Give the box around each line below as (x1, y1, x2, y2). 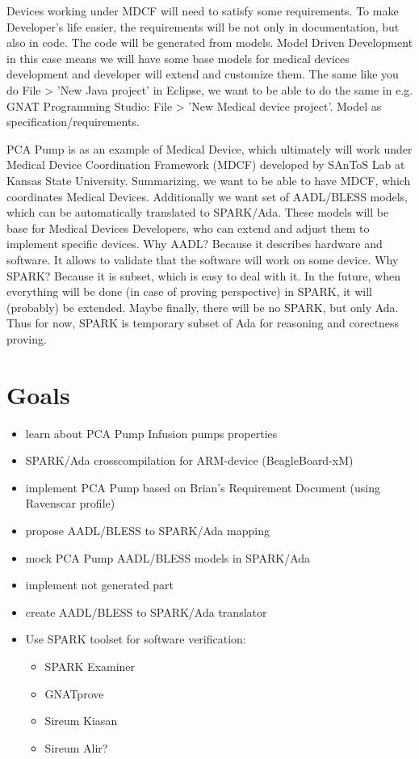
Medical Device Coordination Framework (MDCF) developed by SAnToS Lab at (6, 156, 405, 173)
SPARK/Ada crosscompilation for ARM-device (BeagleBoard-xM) (25, 452, 354, 469)
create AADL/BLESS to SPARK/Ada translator (25, 603, 267, 620)
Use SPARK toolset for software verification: (25, 630, 246, 647)
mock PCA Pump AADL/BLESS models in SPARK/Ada (25, 549, 311, 566)
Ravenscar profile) (25, 495, 115, 512)
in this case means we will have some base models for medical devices (6, 49, 350, 66)
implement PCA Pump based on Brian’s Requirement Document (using (25, 479, 380, 495)
